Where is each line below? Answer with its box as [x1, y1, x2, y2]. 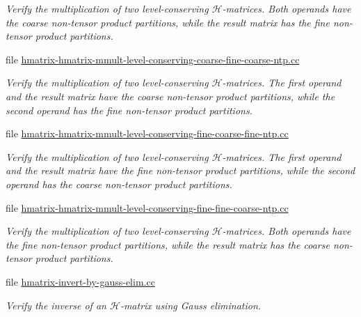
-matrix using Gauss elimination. [120, 297, 262, 312]
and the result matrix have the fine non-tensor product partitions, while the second [6, 163, 355, 178]
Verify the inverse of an [6, 297, 106, 312]
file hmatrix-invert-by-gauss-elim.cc [6, 274, 155, 288]
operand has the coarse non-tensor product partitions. [6, 176, 232, 191]
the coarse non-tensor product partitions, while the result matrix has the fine [6, 15, 330, 29]
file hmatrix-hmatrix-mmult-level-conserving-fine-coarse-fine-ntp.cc [6, 126, 289, 141]
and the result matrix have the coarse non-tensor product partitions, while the [6, 88, 335, 103]
